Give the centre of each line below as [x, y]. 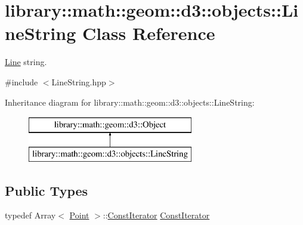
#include [21, 81]
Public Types [47, 190]
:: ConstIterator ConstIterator [156, 215]
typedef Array [30, 215]
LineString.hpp [79, 81]
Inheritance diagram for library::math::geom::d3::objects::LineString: [130, 102]
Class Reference [149, 33]
